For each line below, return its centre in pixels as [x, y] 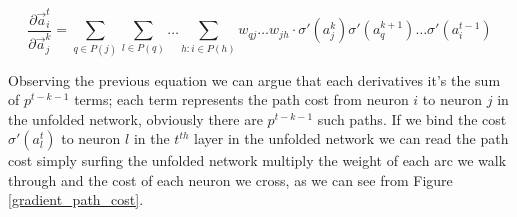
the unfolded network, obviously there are [135, 118]
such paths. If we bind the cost [412, 118]
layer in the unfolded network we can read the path [351, 138]
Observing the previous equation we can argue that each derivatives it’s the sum [254, 79]
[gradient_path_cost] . [76, 199]
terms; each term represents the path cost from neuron [241, 99]
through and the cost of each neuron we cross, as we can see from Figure [230, 179]
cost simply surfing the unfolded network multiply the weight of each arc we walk [257, 160]
